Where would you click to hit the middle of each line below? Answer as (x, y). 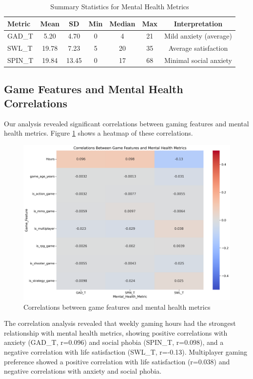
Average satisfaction (198, 48)
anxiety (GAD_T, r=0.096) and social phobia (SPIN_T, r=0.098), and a (114, 342)
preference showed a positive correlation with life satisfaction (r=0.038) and (117, 361)
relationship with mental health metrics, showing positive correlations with (116, 332)
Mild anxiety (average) (198, 36)
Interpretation (198, 23)
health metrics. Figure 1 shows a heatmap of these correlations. (98, 133)
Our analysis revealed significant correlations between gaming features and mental (126, 123)
